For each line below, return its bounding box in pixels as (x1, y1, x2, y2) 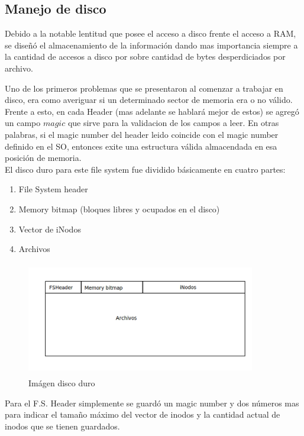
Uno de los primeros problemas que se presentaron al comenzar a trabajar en (5, 82, 283, 94)
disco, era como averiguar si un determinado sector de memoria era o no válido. (5, 93, 293, 106)
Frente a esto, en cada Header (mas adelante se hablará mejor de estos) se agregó (5, 105, 299, 117)
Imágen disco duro (28, 377, 95, 389)
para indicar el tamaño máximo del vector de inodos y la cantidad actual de (5, 408, 280, 421)
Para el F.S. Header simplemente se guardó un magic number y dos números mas (5, 396, 299, 409)
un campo (5, 117, 41, 129)
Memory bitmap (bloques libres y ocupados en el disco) (18, 202, 220, 215)
